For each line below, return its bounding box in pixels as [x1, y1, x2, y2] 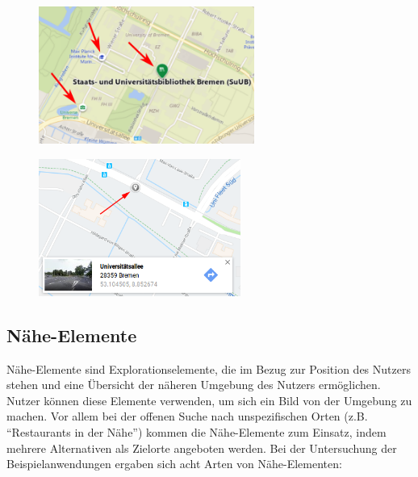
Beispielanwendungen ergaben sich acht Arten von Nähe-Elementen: [6, 455, 342, 472]
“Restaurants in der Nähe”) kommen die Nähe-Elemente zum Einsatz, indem [6, 423, 387, 440]
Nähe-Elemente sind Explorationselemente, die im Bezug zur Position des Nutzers [6, 360, 411, 377]
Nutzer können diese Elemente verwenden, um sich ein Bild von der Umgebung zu [6, 391, 412, 408]
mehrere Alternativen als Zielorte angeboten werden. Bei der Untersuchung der [6, 439, 397, 456]
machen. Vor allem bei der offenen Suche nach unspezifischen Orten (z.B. [6, 408, 368, 425]
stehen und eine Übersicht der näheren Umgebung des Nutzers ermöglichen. [6, 376, 381, 393]
